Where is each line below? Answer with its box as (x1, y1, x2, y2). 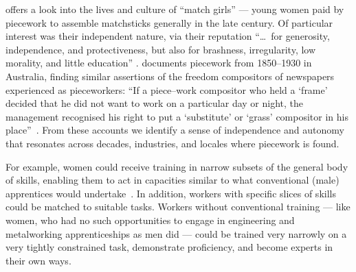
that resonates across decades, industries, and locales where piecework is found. (5, 136, 340, 150)
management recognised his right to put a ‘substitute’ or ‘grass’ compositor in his (5, 109, 348, 123)
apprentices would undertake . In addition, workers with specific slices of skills (5, 186, 336, 200)
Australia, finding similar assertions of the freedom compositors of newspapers (5, 69, 335, 83)
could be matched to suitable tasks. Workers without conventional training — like (5, 199, 351, 214)
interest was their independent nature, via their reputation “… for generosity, (5, 29, 330, 43)
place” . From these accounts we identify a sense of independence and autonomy (5, 123, 344, 137)
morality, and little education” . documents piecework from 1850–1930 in (5, 55, 312, 70)
